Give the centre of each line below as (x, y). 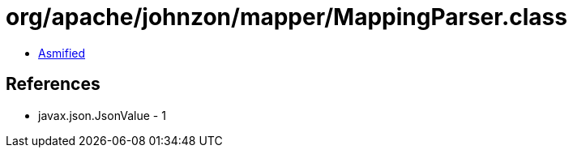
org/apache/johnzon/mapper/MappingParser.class (286, 17)
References (53, 84)
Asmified (62, 53)
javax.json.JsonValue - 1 (102, 115)
